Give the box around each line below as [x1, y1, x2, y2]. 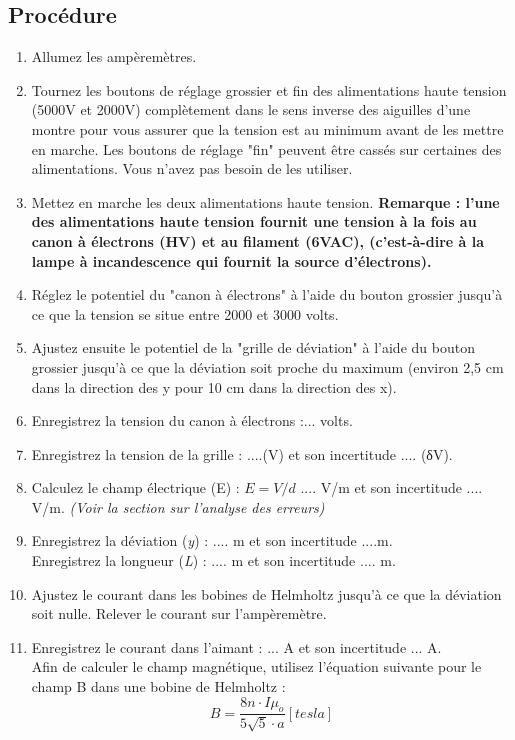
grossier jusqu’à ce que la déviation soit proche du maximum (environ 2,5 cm [31, 356, 504, 377]
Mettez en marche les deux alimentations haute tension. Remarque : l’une [31, 191, 500, 212]
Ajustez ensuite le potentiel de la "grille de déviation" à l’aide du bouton [31, 337, 475, 358]
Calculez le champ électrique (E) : [31, 477, 240, 498]
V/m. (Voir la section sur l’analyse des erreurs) [31, 496, 325, 517]
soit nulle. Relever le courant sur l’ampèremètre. [31, 603, 327, 624]
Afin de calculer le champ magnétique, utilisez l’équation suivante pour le [31, 656, 482, 677]
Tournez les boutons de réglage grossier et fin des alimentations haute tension [31, 79, 507, 100]
